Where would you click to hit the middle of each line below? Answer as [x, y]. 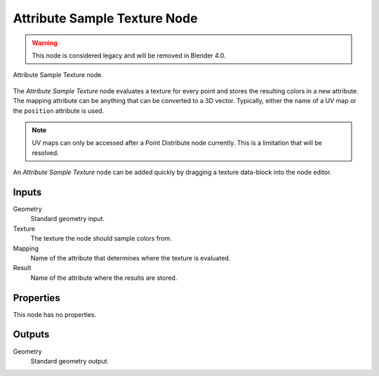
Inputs [27, 192]
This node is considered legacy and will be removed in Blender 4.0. [129, 55]
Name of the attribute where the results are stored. [104, 278]
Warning [45, 43]
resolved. [45, 153]
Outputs [31, 334]
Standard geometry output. [69, 361]
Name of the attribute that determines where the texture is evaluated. [131, 258]
